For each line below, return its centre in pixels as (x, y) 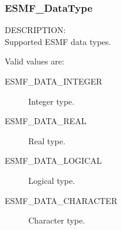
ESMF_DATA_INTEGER (54, 81)
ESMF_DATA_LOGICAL (53, 161)
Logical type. (52, 180)
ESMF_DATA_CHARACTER (61, 200)
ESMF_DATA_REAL (46, 121)
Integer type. (52, 101)
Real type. (47, 140)
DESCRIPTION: (35, 30)
